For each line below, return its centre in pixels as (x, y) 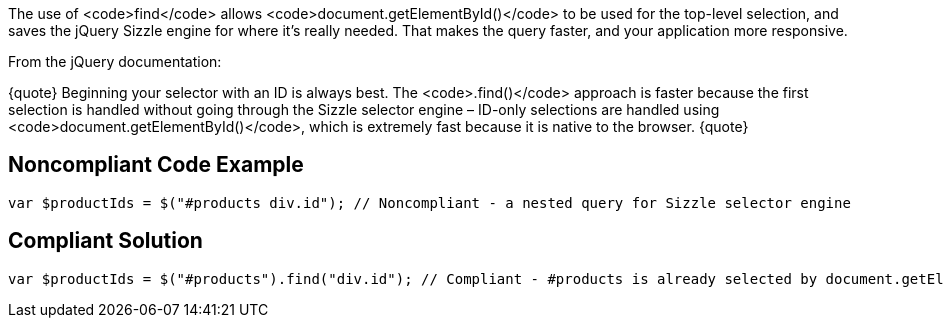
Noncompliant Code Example (156, 165)
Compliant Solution (105, 241)
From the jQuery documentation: (115, 61)
